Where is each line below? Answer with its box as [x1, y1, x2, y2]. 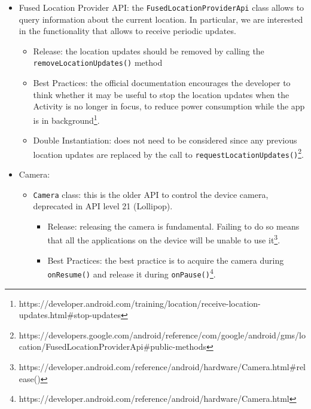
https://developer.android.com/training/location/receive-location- [19, 297, 261, 309]
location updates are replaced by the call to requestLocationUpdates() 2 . [33, 146, 304, 160]
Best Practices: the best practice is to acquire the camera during [47, 254, 284, 266]
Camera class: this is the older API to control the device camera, [33, 188, 269, 200]
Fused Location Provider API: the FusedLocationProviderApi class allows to [19, 1, 304, 13]
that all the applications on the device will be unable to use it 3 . [47, 232, 280, 246]
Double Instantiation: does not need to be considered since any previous [33, 134, 297, 146]
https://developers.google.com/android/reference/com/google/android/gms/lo [19, 328, 306, 341]
